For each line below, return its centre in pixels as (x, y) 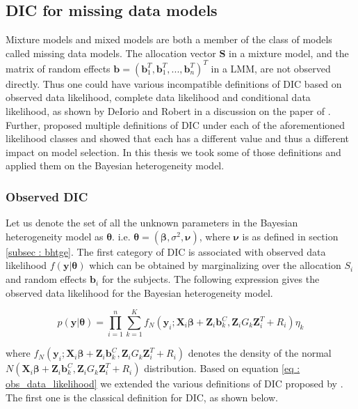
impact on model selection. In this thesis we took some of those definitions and (173, 152)
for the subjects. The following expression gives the (211, 279)
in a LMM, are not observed (271, 68)
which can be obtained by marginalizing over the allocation (215, 265)
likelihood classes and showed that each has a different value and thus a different (178, 138)
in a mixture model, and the (289, 53)
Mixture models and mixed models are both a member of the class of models (169, 39)
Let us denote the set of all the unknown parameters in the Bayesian (152, 223)
